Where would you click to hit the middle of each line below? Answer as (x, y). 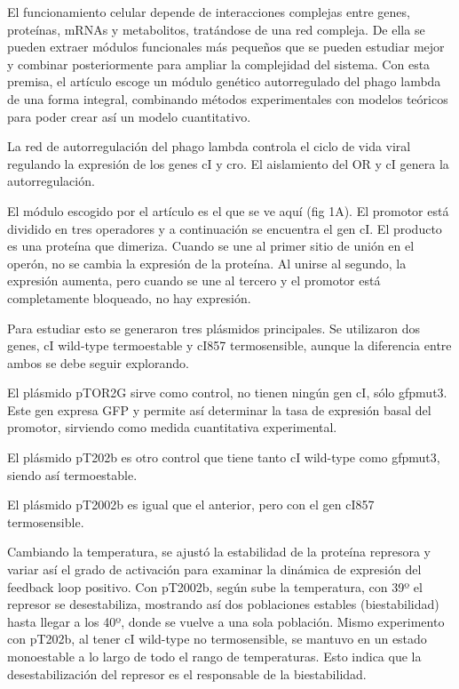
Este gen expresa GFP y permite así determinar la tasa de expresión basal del (219, 409)
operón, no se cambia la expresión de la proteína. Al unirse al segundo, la (207, 263)
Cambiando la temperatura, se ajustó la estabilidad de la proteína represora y (219, 552)
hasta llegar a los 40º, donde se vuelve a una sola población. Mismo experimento (226, 621)
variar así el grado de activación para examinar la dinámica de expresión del (214, 569)
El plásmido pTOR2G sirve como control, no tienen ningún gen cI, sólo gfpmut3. (227, 393)
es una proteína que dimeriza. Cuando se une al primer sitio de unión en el (211, 246)
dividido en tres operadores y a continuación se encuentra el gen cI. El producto (225, 228)
